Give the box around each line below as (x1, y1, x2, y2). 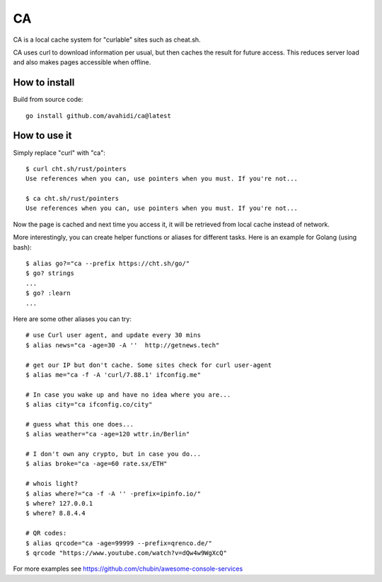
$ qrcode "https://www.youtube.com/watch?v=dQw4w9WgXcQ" (25, 549, 228, 557)
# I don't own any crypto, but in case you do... (25, 450, 202, 458)
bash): (13, 243, 32, 251)
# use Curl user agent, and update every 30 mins (25, 331, 202, 339)
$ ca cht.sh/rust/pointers (25, 194, 120, 203)
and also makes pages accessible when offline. (13, 58, 151, 66)
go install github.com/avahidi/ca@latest (25, 112, 171, 120)
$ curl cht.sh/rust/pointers (25, 165, 127, 173)
